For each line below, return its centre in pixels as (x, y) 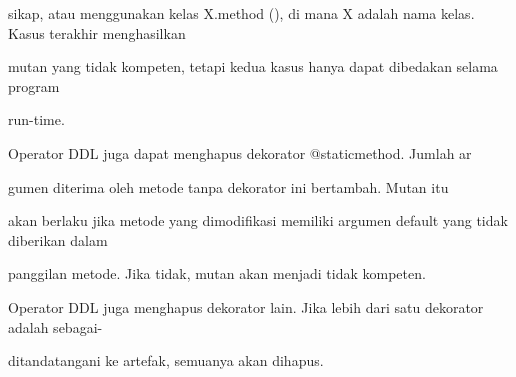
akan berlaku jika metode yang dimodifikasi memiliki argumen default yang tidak (258, 220)
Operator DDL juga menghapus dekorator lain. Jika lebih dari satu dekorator (246, 306)
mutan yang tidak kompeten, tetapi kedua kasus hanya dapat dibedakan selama (253, 66)
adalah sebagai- (55, 326)
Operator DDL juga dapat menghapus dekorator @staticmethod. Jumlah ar (240, 152)
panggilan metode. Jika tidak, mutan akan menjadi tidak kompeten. (217, 273)
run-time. (36, 119)
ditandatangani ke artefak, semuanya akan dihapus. (166, 360)
